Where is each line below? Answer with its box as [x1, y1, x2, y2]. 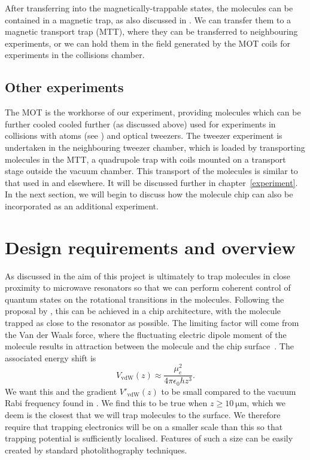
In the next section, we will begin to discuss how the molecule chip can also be [5, 188, 293, 200]
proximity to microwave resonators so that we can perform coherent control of [5, 281, 291, 294]
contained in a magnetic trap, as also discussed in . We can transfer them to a [5, 13, 291, 26]
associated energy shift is [5, 351, 96, 364]
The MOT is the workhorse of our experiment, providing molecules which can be [5, 106, 301, 118]
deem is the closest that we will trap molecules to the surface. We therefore [5, 408, 281, 421]
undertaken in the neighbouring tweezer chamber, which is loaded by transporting [5, 141, 305, 153]
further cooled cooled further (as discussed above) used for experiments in [5, 117, 276, 130]
